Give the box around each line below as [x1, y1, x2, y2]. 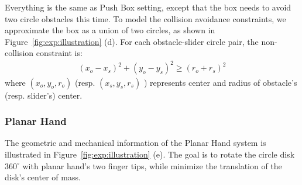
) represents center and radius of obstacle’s [143, 76, 297, 88]
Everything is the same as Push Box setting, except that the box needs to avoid [5, 1, 291, 13]
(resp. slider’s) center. [5, 89, 83, 101]
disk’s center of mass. [5, 171, 81, 183]
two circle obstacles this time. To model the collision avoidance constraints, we [5, 12, 286, 25]
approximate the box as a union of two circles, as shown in [5, 24, 215, 36]
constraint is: [36, 47, 83, 59]
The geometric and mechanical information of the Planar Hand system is [5, 137, 266, 149]
